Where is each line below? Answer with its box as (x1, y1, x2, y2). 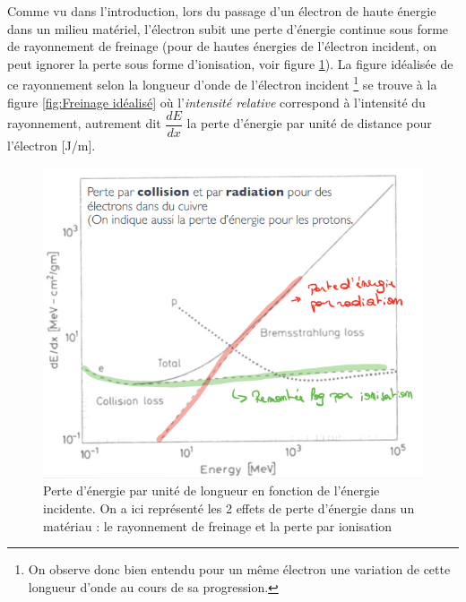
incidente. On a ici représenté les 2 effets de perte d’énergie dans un (43, 498, 415, 517)
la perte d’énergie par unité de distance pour (186, 114, 432, 133)
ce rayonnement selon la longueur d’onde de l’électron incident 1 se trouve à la (7, 73, 437, 94)
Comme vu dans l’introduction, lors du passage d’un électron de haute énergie (7, 2, 436, 20)
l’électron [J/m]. (7, 136, 96, 155)
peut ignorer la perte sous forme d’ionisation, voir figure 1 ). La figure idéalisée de (7, 54, 453, 73)
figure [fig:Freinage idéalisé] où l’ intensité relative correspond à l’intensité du (7, 92, 426, 111)
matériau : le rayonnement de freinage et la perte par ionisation (43, 516, 393, 535)
